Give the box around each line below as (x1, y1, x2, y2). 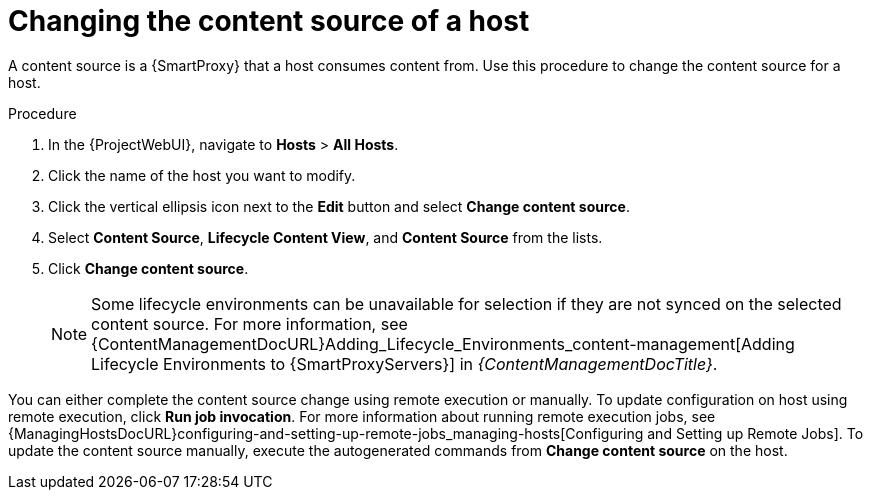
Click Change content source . (48, 259, 249, 277)
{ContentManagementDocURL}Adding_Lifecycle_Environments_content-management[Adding (91, 333, 795, 354)
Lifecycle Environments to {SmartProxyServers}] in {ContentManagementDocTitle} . (91, 353, 718, 374)
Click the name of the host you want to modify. (48, 166, 356, 184)
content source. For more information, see (91, 313, 408, 334)
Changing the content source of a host (8, 4, 530, 38)
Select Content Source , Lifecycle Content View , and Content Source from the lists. (48, 228, 603, 246)
